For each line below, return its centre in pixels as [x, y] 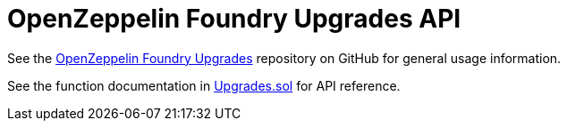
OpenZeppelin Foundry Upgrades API [234, 19]
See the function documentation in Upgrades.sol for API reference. [204, 85]
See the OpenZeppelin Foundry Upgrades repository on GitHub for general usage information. [284, 58]
